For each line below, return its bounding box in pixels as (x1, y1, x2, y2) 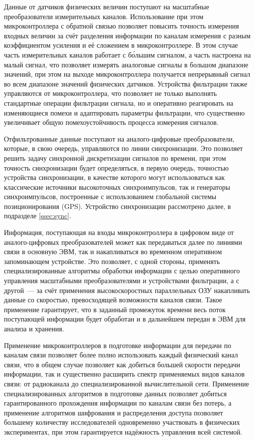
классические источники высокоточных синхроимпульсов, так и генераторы (4, 181, 230, 192)
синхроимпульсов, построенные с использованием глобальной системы (4, 191, 217, 202)
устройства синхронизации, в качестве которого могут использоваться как (4, 172, 225, 182)
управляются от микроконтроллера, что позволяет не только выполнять (4, 88, 217, 98)
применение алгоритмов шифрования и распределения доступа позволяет (4, 407, 223, 417)
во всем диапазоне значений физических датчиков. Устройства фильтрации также (4, 78, 248, 88)
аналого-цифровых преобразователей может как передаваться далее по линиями (4, 236, 242, 247)
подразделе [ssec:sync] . (4, 210, 71, 221)
